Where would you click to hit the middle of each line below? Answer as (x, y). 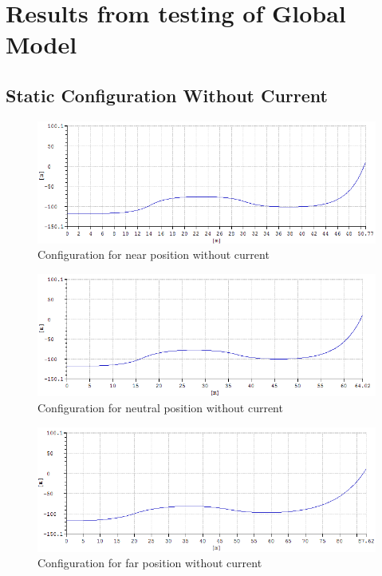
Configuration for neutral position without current (160, 407)
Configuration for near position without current (154, 254)
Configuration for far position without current (150, 563)
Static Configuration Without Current (167, 95)
